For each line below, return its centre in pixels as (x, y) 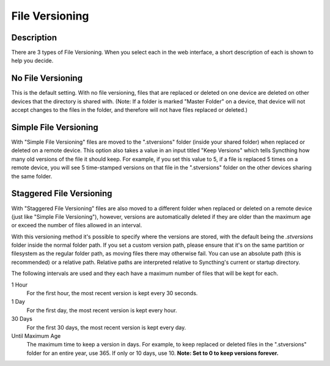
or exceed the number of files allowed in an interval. (77, 225)
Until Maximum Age (36, 335)
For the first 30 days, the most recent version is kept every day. (106, 328)
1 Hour (19, 285)
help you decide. (32, 60)
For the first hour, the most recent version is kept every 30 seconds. (112, 293)
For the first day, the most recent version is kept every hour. (102, 310)
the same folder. (32, 176)
